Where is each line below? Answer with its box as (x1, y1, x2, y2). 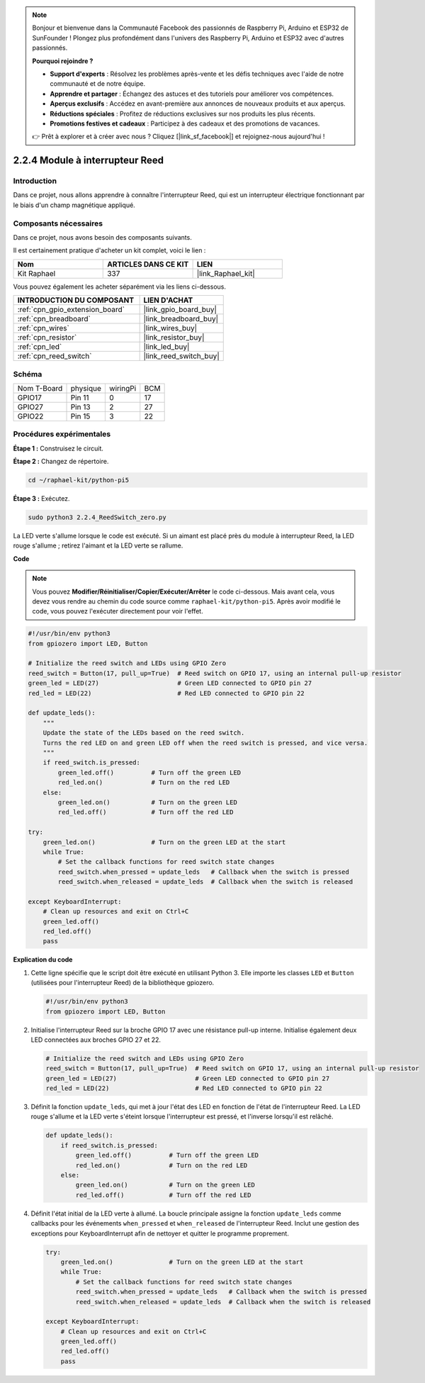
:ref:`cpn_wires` (17, 323, 70, 333)
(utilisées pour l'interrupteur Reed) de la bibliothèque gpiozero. (30, 979, 215, 987)
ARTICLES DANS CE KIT (107, 259, 189, 269)
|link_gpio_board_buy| (143, 305, 217, 315)
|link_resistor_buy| (143, 333, 205, 343)
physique (70, 383, 102, 393)
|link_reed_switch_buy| (143, 351, 220, 361)
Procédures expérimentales (13, 429, 111, 439)
